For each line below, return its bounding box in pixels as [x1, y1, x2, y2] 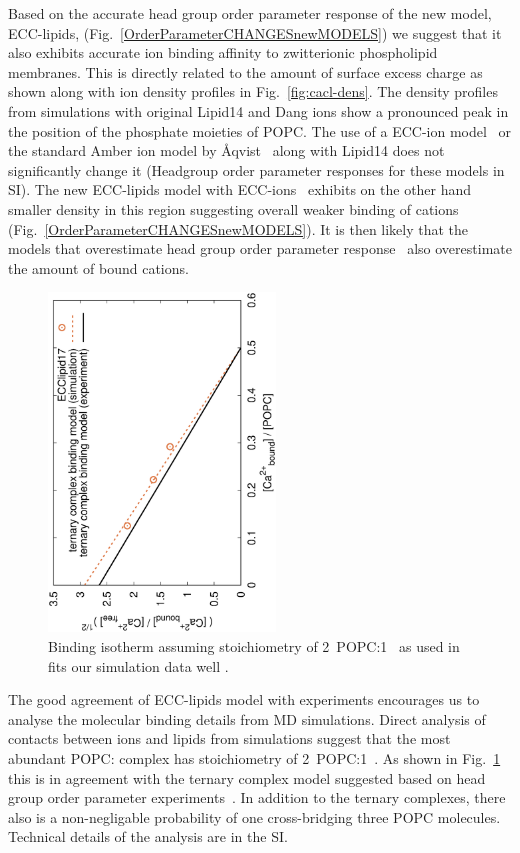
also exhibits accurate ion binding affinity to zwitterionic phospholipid [8, 42, 438, 63]
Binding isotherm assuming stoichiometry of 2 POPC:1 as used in [48, 636, 460, 657]
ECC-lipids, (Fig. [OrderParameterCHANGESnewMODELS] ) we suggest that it [8, 22, 502, 43]
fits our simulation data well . [48, 655, 229, 676]
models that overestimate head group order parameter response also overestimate [8, 238, 512, 259]
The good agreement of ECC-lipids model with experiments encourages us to [8, 689, 480, 710]
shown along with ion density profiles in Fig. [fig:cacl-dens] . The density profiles [8, 81, 498, 102]
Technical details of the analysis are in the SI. [8, 826, 288, 847]
